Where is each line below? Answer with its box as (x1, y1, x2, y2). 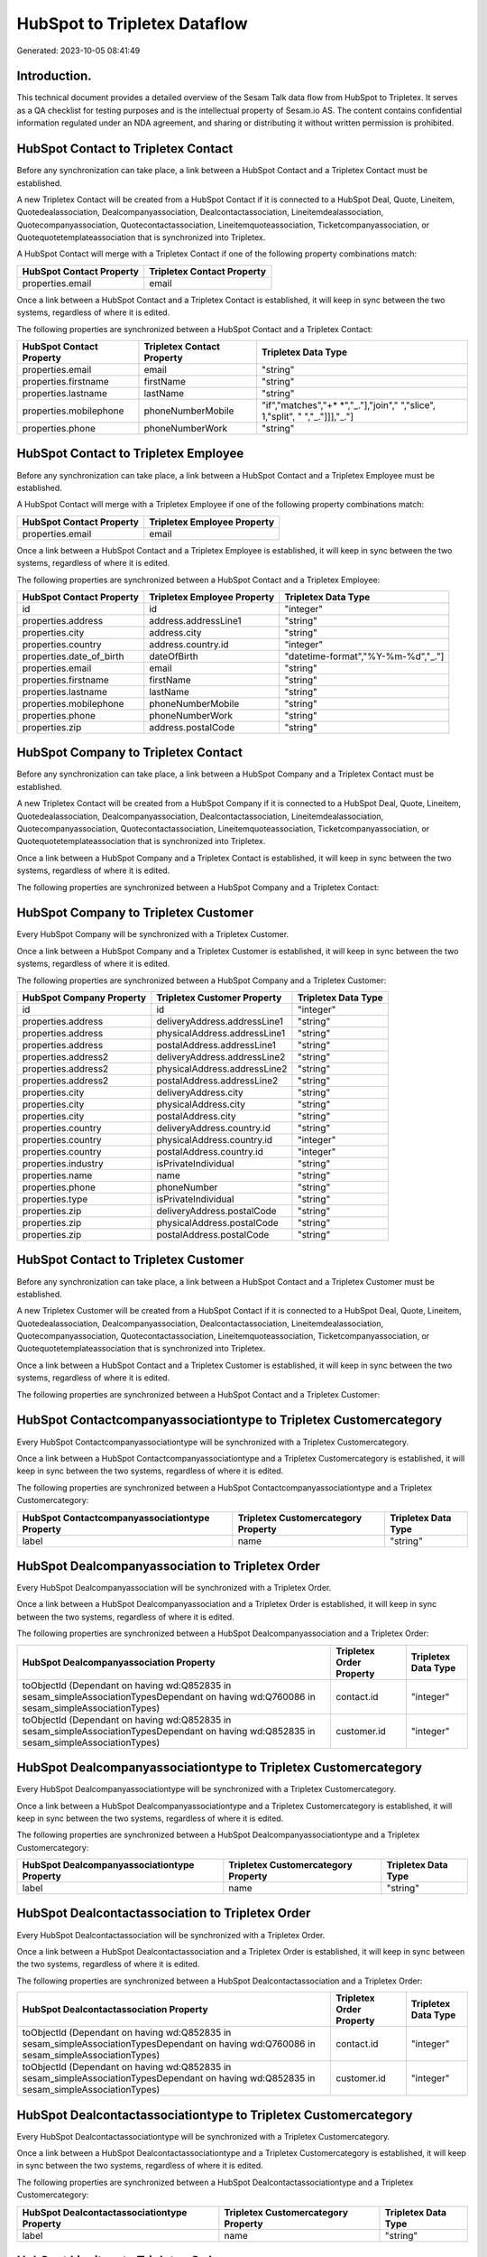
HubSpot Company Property (22, 991, 147, 1004)
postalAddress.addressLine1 (156, 1039, 277, 1052)
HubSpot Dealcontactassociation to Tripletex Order (16, 1906, 311, 1921)
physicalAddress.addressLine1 (156, 1027, 286, 1040)
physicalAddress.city (156, 1098, 245, 1110)
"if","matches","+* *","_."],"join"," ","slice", (262, 399, 436, 412)
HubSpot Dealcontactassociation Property (22, 2003, 208, 2016)
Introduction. (16, 69, 92, 84)
